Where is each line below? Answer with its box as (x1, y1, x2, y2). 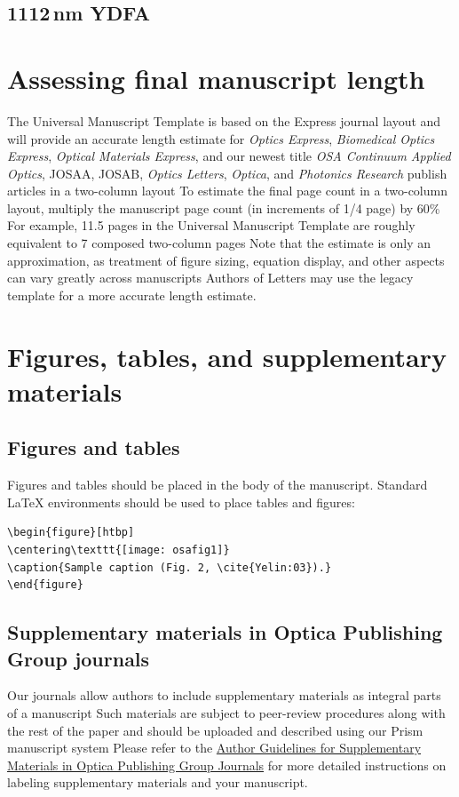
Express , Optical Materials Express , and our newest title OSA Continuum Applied (7, 147, 451, 165)
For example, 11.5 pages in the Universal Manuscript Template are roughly (7, 216, 415, 235)
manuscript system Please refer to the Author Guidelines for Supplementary (7, 738, 422, 757)
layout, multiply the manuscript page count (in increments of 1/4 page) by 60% (7, 198, 440, 217)
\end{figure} (7, 578, 83, 592)
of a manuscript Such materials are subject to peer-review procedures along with (7, 703, 446, 721)
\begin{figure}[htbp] (7, 526, 135, 539)
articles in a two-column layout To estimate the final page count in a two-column (7, 181, 447, 200)
